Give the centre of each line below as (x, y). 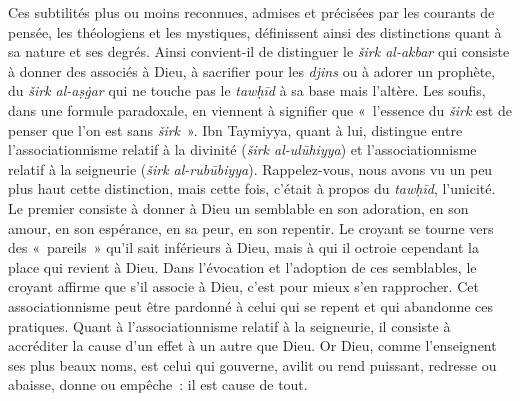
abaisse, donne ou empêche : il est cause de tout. (158, 384)
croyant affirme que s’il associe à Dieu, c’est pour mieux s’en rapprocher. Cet (243, 286)
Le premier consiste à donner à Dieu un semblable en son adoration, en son (238, 207)
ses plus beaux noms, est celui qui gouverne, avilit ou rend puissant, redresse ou (252, 364)
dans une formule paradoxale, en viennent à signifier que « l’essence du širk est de (260, 109)
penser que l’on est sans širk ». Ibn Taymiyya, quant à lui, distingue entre (235, 129)
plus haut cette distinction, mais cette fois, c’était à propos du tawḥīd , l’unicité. (252, 188)
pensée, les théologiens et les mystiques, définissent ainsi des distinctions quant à (255, 31)
